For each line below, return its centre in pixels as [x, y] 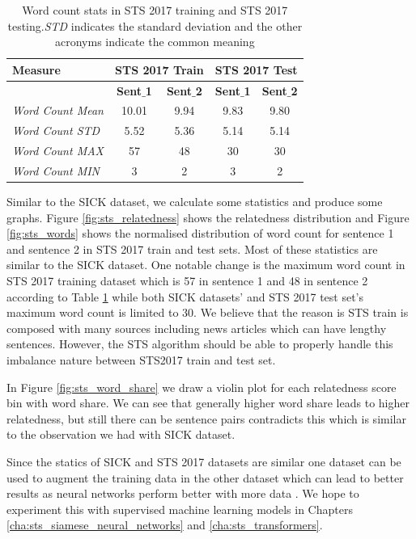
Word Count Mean [58, 110]
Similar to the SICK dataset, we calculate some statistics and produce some [195, 202]
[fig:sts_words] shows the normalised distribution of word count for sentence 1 [200, 233]
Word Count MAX [58, 151]
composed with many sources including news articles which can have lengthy [197, 328]
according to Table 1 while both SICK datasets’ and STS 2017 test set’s [185, 296]
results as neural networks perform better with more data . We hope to [183, 493]
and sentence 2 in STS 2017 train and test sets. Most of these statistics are [192, 248]
